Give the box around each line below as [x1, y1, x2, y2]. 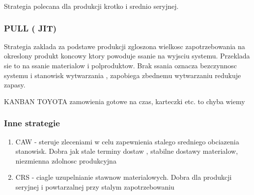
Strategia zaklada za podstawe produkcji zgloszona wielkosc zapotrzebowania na [4, 41, 245, 51]
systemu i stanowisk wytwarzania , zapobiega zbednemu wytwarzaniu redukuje [4, 70, 241, 80]
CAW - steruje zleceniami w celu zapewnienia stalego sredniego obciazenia [15, 136, 239, 146]
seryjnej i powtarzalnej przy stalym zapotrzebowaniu [15, 181, 174, 192]
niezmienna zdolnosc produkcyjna [15, 155, 116, 166]
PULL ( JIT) [4, 22, 57, 34]
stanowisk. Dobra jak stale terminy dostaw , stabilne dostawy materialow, [15, 146, 238, 156]
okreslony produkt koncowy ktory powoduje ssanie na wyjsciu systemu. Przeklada [4, 51, 250, 61]
